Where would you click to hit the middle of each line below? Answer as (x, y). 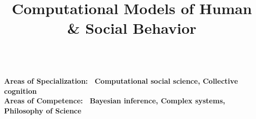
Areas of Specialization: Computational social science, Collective (121, 81)
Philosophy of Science (43, 110)
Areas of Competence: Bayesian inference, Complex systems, (115, 101)
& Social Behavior (132, 28)
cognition (21, 91)
